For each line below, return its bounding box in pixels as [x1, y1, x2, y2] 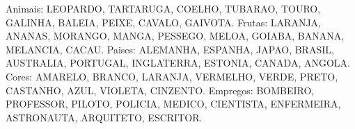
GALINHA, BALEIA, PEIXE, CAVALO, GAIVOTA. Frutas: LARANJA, [6, 15, 322, 29]
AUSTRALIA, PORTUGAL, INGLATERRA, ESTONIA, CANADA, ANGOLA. [6, 55, 350, 70]
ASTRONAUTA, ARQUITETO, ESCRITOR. [6, 110, 203, 124]
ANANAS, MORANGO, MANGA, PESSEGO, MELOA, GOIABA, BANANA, [6, 28, 345, 43]
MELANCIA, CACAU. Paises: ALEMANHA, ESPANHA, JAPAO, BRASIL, [6, 42, 334, 56]
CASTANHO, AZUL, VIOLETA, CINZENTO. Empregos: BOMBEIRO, [6, 83, 315, 97]
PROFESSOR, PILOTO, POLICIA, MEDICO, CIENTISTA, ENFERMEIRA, [6, 96, 341, 111]
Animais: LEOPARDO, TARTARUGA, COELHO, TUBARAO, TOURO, [6, 1, 321, 15]
